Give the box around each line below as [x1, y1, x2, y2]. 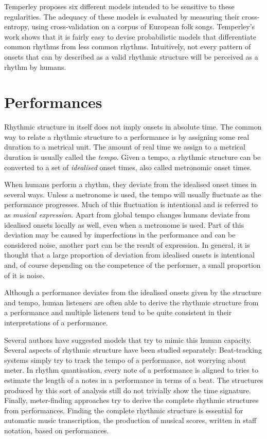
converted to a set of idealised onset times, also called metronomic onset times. [4, 161, 252, 172]
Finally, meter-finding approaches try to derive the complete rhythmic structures [4, 395, 259, 406]
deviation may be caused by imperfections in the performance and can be [4, 229, 236, 240]
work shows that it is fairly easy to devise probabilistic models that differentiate [4, 31, 256, 42]
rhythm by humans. [4, 61, 66, 72]
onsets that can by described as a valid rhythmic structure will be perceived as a [4, 51, 258, 62]
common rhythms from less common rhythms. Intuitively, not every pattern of [4, 41, 251, 52]
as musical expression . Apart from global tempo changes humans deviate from [4, 209, 250, 220]
